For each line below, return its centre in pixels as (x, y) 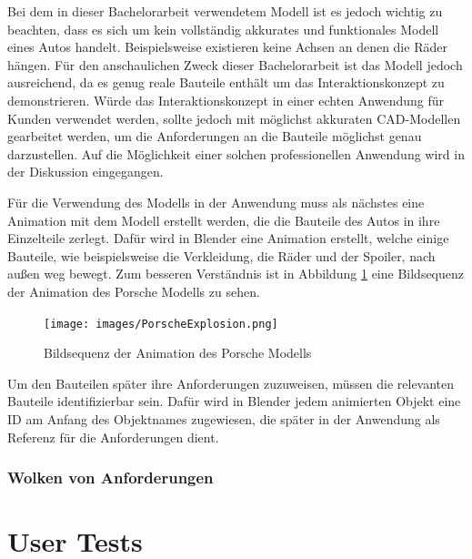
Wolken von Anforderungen (110, 478)
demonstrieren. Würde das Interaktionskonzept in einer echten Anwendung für (226, 100)
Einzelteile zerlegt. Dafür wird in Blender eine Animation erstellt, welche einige (228, 238)
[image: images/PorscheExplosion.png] (161, 324)
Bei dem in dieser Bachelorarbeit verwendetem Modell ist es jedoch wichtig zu (225, 11)
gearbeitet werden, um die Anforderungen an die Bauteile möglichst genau (215, 136)
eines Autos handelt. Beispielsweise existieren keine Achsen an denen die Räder (227, 47)
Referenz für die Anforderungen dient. (113, 437)
